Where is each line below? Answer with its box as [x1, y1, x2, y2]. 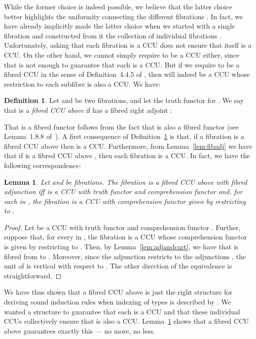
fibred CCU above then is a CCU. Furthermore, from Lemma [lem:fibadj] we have [4, 140, 253, 151]
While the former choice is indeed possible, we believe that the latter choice [4, 1, 232, 11]
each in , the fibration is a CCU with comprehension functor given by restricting [4, 196, 246, 206]
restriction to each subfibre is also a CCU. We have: [4, 78, 161, 89]
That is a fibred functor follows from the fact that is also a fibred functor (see [4, 121, 239, 132]
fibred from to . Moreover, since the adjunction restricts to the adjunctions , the [4, 251, 246, 261]
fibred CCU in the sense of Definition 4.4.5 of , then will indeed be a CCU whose [4, 69, 250, 79]
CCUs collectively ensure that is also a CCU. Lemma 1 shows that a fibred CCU [4, 316, 249, 326]
